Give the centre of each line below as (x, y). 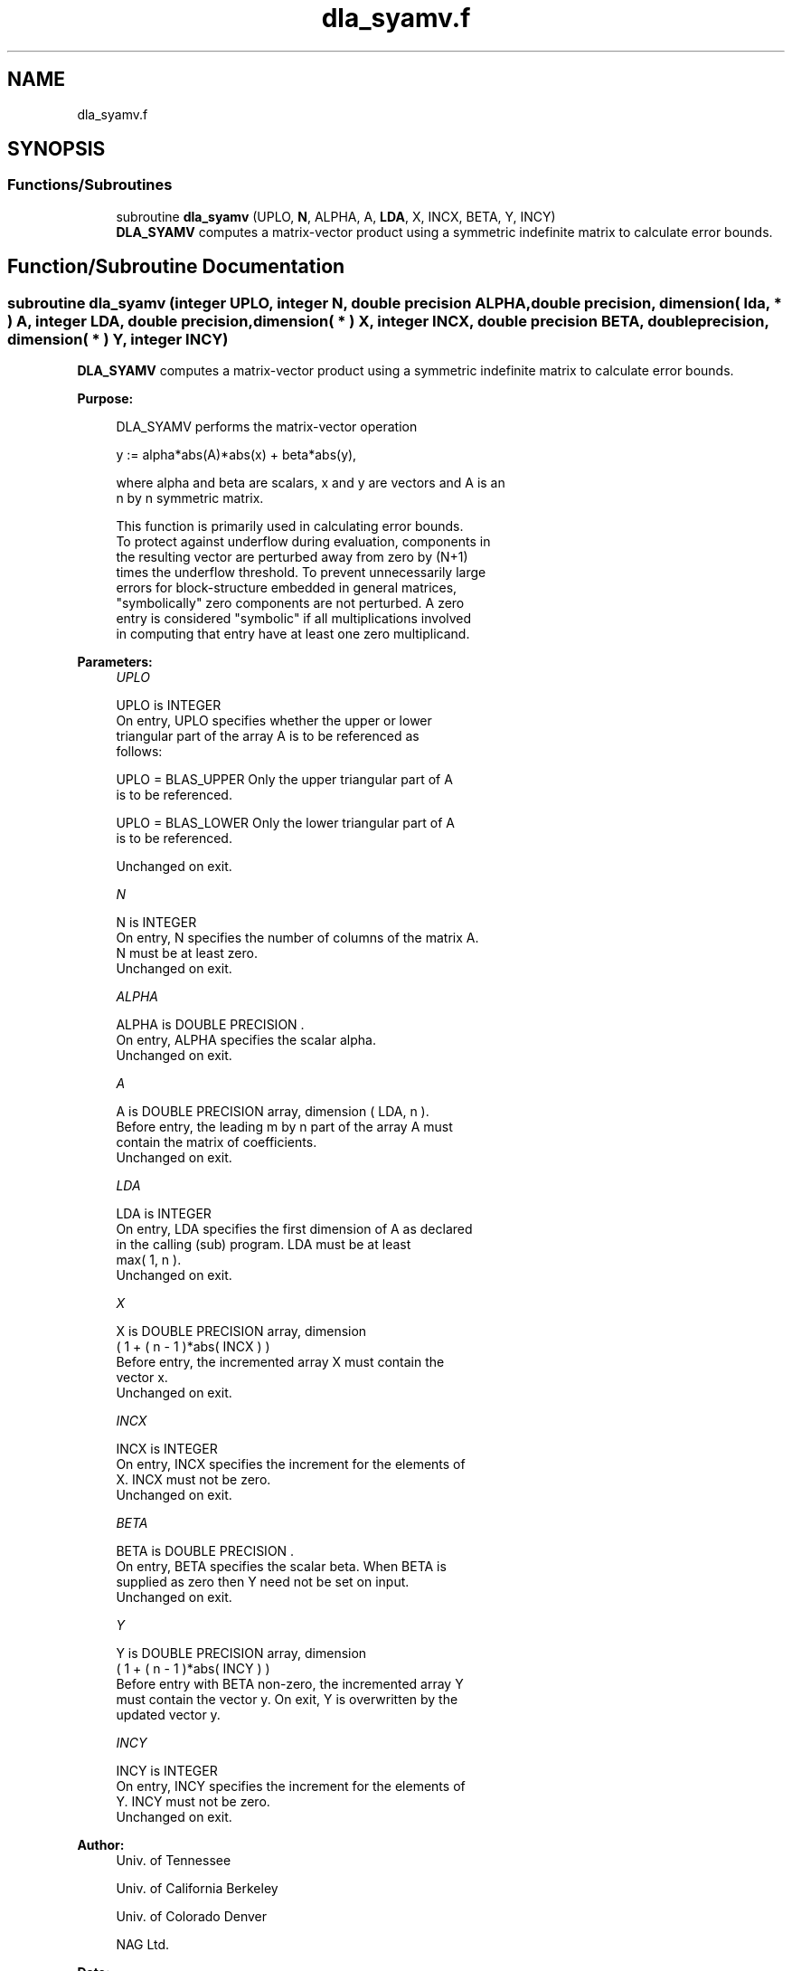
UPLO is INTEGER (169, 706)
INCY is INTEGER (167, 1771)
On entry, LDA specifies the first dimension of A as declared (294, 1229)
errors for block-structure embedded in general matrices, (287, 588)
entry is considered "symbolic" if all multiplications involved (294, 619)
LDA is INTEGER (164, 1214)
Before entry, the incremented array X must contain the (280, 1362)
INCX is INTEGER (167, 1449)
